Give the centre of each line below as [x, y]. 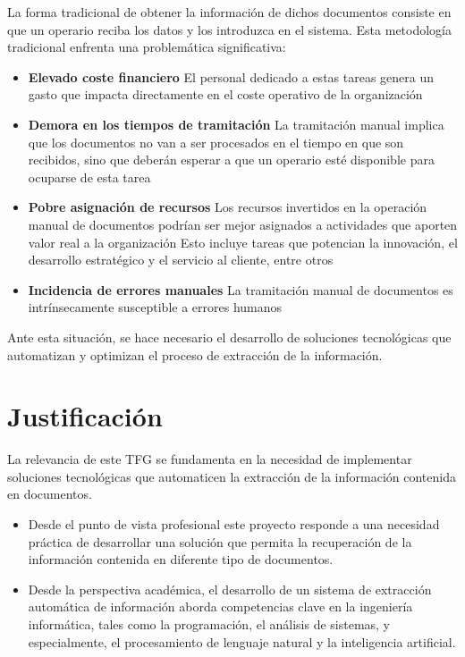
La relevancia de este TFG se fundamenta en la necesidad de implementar [210, 459]
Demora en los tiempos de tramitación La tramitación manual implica [236, 124]
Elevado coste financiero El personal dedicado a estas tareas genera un [231, 76]
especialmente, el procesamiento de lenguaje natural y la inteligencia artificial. [242, 641]
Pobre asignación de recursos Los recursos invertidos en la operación [228, 207]
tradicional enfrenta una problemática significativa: [147, 47]
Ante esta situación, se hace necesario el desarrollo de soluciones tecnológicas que [229, 337]
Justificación [85, 416]
